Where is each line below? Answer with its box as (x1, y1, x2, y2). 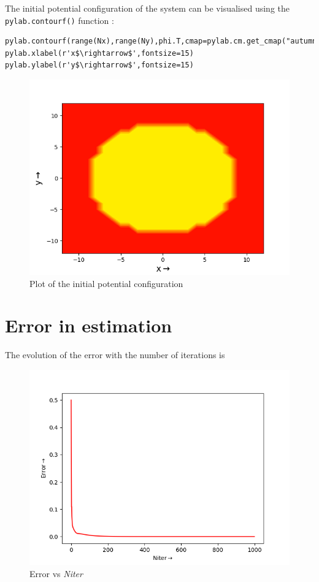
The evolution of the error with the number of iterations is (5, 348, 225, 361)
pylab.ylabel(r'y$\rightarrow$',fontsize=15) (5, 61, 194, 70)
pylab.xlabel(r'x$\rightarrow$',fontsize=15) (5, 48, 194, 58)
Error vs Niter (29, 567, 83, 580)
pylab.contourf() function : (5, 13, 114, 26)
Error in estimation (5, 313, 172, 338)
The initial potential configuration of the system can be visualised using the (5, 2, 290, 14)
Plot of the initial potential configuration (29, 277, 183, 289)
